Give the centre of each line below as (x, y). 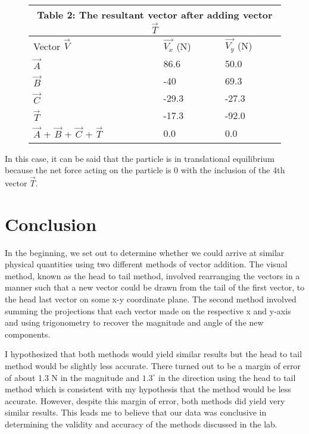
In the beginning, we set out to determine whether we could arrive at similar (145, 252)
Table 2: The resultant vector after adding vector (155, 15)
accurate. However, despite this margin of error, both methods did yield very (145, 400)
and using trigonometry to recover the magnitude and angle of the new (134, 322)
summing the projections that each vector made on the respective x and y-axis (148, 310)
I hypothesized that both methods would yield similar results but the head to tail (154, 354)
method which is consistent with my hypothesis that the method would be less (148, 389)
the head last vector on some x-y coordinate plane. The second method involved (151, 299)
